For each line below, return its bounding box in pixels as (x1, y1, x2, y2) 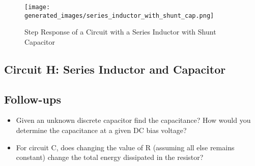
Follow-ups (4, 91, 61, 107)
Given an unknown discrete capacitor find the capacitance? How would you (16, 115, 251, 125)
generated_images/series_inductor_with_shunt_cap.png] (24, 12, 214, 19)
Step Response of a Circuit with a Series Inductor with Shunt (24, 26, 216, 37)
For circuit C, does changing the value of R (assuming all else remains (16, 142, 235, 152)
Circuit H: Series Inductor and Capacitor (4, 61, 226, 77)
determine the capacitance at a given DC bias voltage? (16, 125, 187, 136)
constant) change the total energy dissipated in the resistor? (16, 152, 204, 162)
